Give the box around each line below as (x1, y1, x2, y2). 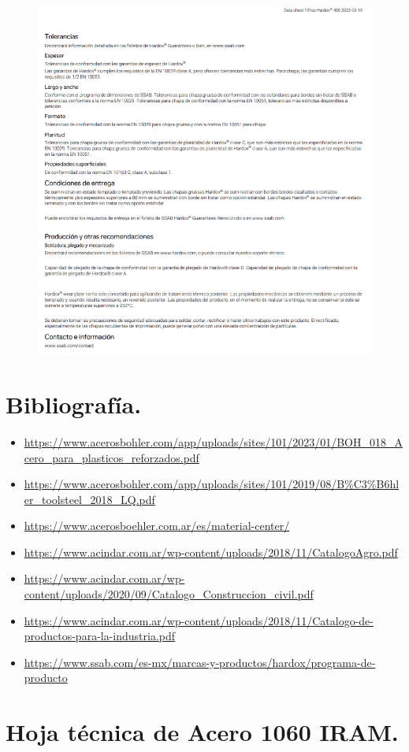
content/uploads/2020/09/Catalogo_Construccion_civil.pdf (24, 586, 314, 602)
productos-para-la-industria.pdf (24, 628, 176, 644)
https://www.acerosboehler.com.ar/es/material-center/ (24, 517, 290, 534)
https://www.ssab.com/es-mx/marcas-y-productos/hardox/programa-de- (24, 654, 376, 670)
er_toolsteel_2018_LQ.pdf (24, 491, 155, 507)
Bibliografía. (6, 387, 142, 420)
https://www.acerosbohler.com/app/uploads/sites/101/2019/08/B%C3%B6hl (24, 476, 400, 492)
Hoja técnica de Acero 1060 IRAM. (6, 716, 399, 748)
